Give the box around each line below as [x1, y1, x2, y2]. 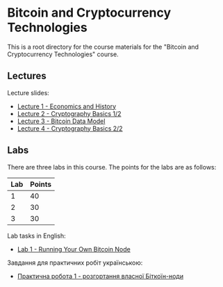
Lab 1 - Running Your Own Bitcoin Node [17, 245, 131, 253]
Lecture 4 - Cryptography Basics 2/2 [17, 124, 123, 133]
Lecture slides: [7, 88, 50, 97]
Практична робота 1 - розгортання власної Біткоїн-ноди [17, 272, 184, 280]
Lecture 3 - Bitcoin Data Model [17, 117, 106, 125]
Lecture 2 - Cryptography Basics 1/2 [17, 109, 122, 117]
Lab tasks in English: [7, 231, 66, 240]
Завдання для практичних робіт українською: [7, 259, 143, 267]
